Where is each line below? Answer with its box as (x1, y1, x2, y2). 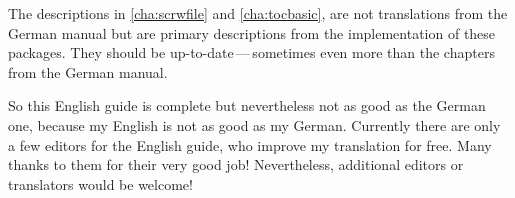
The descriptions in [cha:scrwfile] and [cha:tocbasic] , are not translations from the (8, 3, 508, 23)
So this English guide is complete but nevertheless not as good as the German (8, 95, 486, 116)
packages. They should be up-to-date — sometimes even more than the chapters (8, 42, 495, 63)
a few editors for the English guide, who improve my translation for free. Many (8, 134, 492, 155)
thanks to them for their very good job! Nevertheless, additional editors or (8, 154, 464, 175)
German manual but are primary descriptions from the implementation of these (8, 22, 496, 43)
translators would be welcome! (8, 173, 193, 194)
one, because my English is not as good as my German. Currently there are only (8, 114, 501, 135)
